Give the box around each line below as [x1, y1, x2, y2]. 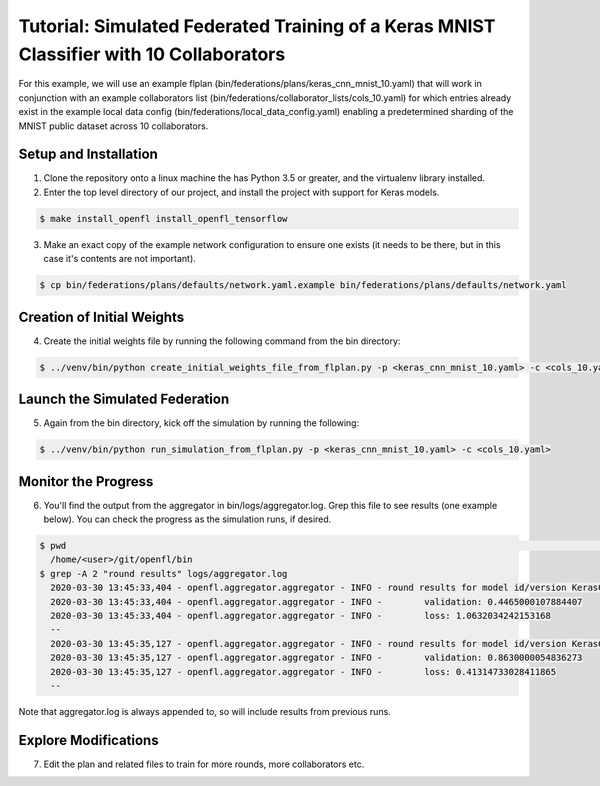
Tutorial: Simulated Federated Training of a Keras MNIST [18, 15, 496, 37]
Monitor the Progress [18, 473, 154, 490]
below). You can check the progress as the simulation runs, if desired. [43, 513, 332, 525]
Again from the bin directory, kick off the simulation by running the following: [43, 417, 360, 429]
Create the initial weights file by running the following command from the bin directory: [43, 335, 401, 347]
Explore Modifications [18, 731, 159, 749]
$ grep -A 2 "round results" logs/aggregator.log [39, 568, 288, 579]
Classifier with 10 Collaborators [18, 43, 286, 65]
